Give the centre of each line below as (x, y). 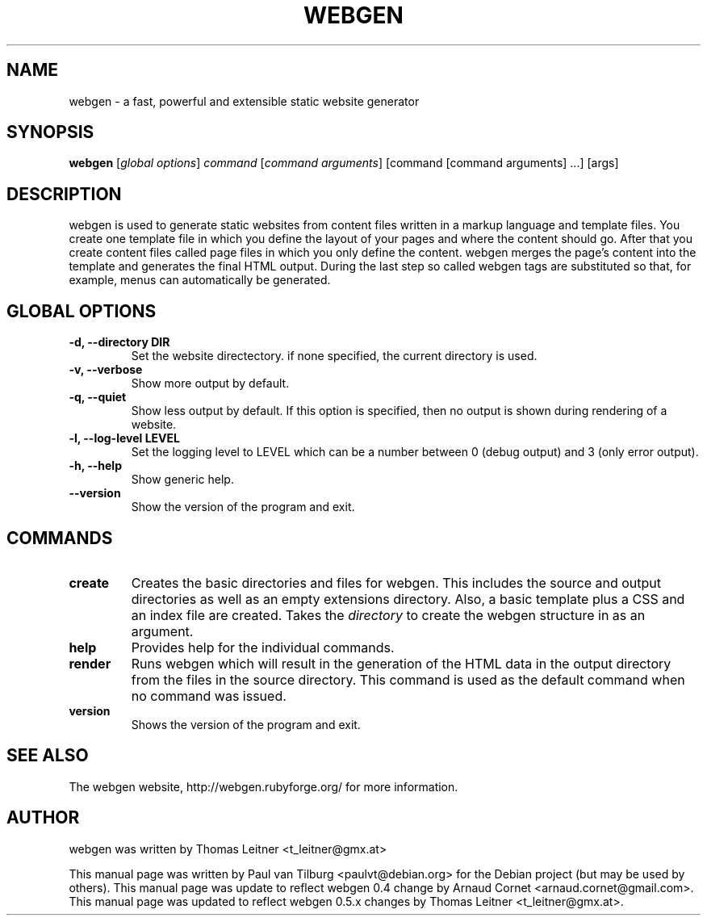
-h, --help (95, 466)
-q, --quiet (98, 397)
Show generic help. (182, 480)
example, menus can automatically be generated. (200, 280)
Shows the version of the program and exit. (246, 724)
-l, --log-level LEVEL (124, 438)
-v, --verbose (106, 370)
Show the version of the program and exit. (243, 507)
